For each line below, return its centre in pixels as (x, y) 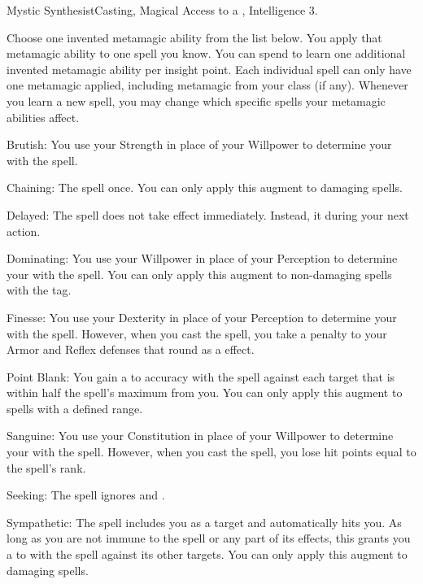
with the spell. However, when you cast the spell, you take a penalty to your (197, 333)
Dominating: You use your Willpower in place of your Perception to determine (202, 258)
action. (24, 231)
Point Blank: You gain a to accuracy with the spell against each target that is (201, 376)
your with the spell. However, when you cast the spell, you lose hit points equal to (211, 452)
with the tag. (39, 290)
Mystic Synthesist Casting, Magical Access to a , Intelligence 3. (162, 10)
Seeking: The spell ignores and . (86, 495)
